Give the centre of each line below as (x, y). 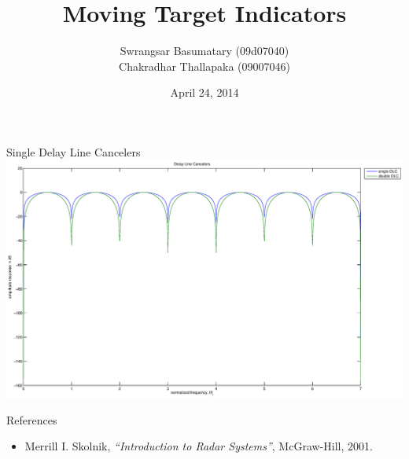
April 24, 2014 (204, 92)
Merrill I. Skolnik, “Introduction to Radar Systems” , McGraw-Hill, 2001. (199, 446)
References (32, 419)
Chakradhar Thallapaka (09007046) (204, 66)
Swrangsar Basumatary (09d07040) (204, 51)
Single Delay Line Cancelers (74, 151)
